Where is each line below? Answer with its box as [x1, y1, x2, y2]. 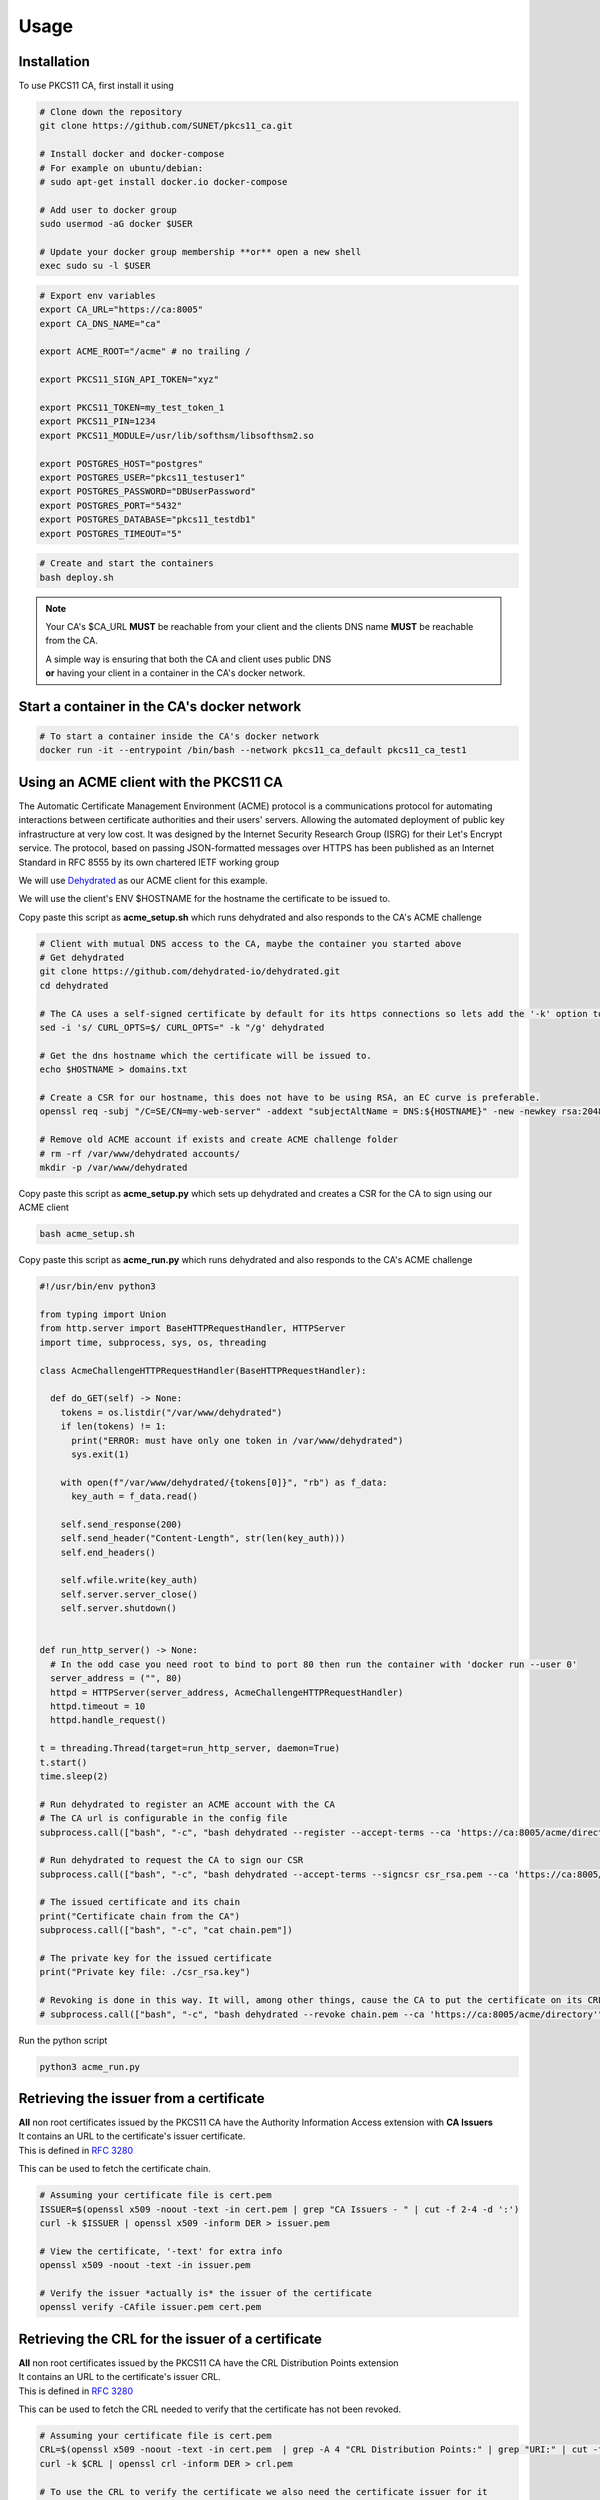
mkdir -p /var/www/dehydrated [39, 1161, 188, 1173]
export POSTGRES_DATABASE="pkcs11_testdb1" [39, 514, 257, 525]
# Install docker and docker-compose [39, 148, 225, 160]
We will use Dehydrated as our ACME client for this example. [18, 874, 269, 886]
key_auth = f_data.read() [71, 1491, 199, 1502]
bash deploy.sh [39, 571, 114, 583]
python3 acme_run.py [39, 2061, 140, 2072]
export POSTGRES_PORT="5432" [39, 500, 183, 511]
